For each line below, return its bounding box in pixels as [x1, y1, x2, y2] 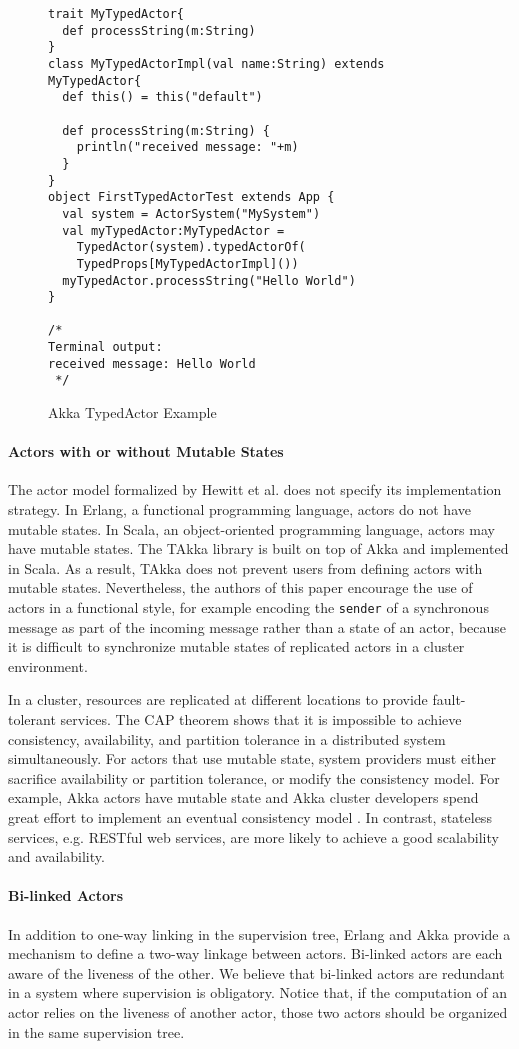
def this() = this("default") [62, 90, 263, 105]
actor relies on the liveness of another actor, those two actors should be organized [8, 1002, 508, 1022]
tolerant [8, 709, 56, 730]
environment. [8, 655, 88, 676]
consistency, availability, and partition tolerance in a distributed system [8, 728, 446, 749]
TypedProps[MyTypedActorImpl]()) [76, 256, 299, 271]
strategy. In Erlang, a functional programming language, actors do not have [8, 499, 471, 520]
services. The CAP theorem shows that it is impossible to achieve [60, 709, 462, 730]
